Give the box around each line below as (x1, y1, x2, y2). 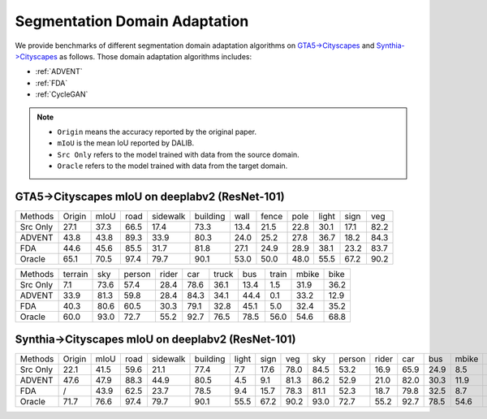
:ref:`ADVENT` (35, 67, 83, 76)
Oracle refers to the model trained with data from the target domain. (57, 161, 288, 171)
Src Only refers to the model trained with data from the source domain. (57, 149, 300, 159)
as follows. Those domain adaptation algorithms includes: (59, 51, 252, 61)
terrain (62, 268, 88, 279)
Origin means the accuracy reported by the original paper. (57, 127, 257, 136)
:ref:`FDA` (35, 78, 68, 88)
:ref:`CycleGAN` (35, 89, 88, 99)
